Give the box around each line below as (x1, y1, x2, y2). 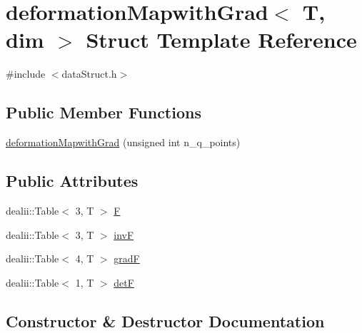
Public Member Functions (6, 101, 201, 123)
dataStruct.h (61, 66, 117, 81)
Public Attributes (6, 170, 139, 192)
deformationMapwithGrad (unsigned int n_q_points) (6, 135, 241, 150)
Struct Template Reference (86, 25, 357, 54)
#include (6, 66, 46, 81)
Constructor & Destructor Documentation (6, 309, 325, 332)
